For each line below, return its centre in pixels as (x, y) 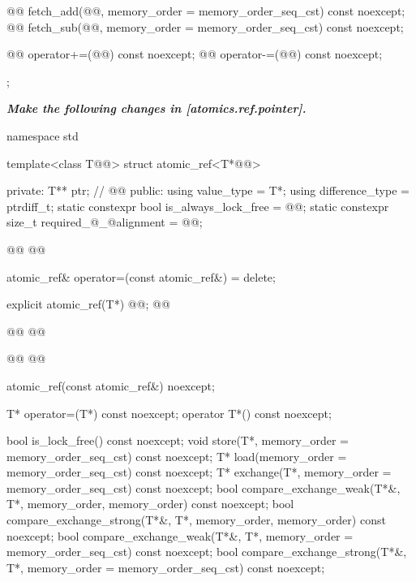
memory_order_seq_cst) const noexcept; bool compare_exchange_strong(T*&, (207, 552)
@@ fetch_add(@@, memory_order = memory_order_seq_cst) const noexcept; (206, 11)
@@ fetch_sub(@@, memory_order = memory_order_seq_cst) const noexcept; (205, 26)
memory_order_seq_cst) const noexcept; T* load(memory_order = (177, 456)
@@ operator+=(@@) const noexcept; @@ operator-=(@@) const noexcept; (195, 54)
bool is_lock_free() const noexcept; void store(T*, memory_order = (178, 440)
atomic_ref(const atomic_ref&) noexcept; (111, 385)
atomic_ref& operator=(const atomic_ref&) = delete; (141, 276)
